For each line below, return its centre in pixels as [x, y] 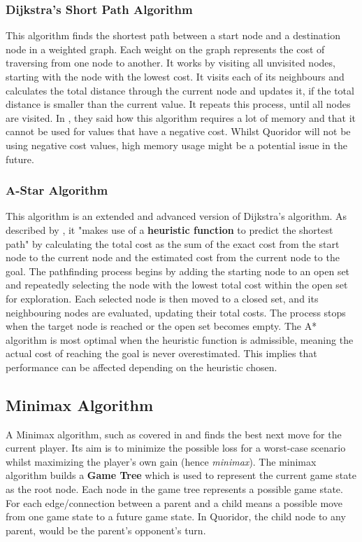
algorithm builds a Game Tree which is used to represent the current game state [181, 475]
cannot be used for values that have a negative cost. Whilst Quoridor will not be [178, 131]
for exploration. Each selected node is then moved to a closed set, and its [162, 298]
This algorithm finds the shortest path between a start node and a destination [173, 35]
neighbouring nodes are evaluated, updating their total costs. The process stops [176, 312]
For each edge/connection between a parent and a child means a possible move [174, 502]
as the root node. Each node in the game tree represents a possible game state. [174, 489]
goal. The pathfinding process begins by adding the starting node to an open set [178, 271]
